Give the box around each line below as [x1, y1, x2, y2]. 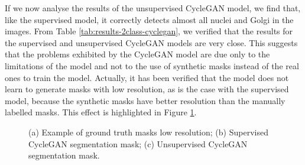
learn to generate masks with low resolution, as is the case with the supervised [5, 83, 289, 95]
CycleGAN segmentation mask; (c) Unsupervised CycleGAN [28, 137, 248, 150]
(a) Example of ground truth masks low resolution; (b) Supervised [28, 125, 268, 138]
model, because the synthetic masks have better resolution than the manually [5, 94, 285, 106]
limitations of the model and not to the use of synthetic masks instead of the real [5, 59, 299, 72]
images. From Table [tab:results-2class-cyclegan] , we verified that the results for [5, 25, 293, 37]
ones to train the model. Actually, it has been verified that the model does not [5, 71, 289, 83]
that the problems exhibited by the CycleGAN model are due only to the [5, 48, 270, 60]
